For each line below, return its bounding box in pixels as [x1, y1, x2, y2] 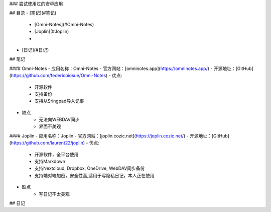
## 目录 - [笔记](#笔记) [9, 10, 57, 16]
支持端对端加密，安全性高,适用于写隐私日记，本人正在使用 [34, 172, 155, 178]
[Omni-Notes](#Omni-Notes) [34, 21, 94, 27]
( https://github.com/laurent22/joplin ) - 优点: [9, 140, 100, 146]
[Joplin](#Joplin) [34, 28, 69, 35]
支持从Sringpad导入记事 [34, 98, 84, 104]
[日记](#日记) [22, 47, 49, 53]
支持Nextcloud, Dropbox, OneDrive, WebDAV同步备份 [34, 165, 145, 171]
